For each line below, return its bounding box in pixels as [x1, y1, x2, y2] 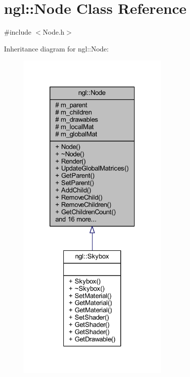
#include [4, 27, 32, 37]
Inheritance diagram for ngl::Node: [4, 43, 109, 53]
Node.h [43, 27, 65, 37]
